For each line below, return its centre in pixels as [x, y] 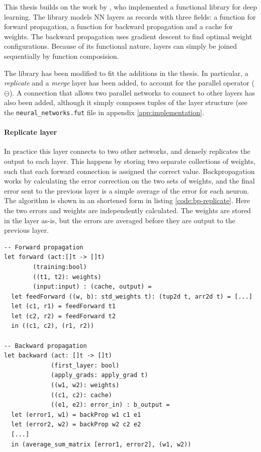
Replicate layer [31, 132]
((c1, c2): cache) [81, 395]
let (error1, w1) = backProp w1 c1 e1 [76, 415]
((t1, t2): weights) [67, 277]
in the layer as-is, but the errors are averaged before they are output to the [120, 220]
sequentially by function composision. [62, 56]
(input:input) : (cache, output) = [92, 287]
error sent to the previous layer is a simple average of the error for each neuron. [127, 190]
